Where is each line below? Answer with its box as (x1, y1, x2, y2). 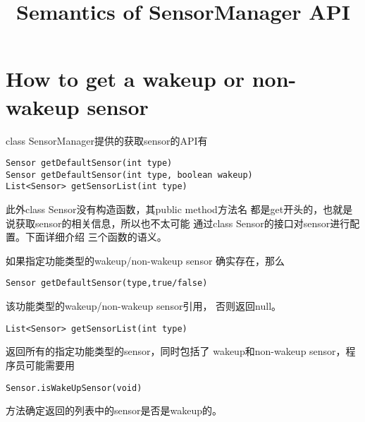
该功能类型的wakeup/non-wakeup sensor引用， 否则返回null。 (6, 299, 282, 313)
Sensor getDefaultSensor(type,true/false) (6, 278, 208, 289)
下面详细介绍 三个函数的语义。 (25, 229, 167, 244)
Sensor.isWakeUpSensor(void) (6, 382, 142, 393)
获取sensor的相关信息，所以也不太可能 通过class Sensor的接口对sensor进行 (15, 215, 350, 230)
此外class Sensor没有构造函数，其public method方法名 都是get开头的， (6, 202, 323, 217)
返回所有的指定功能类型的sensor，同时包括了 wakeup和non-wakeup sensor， (6, 344, 346, 358)
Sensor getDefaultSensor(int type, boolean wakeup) (6, 169, 253, 180)
